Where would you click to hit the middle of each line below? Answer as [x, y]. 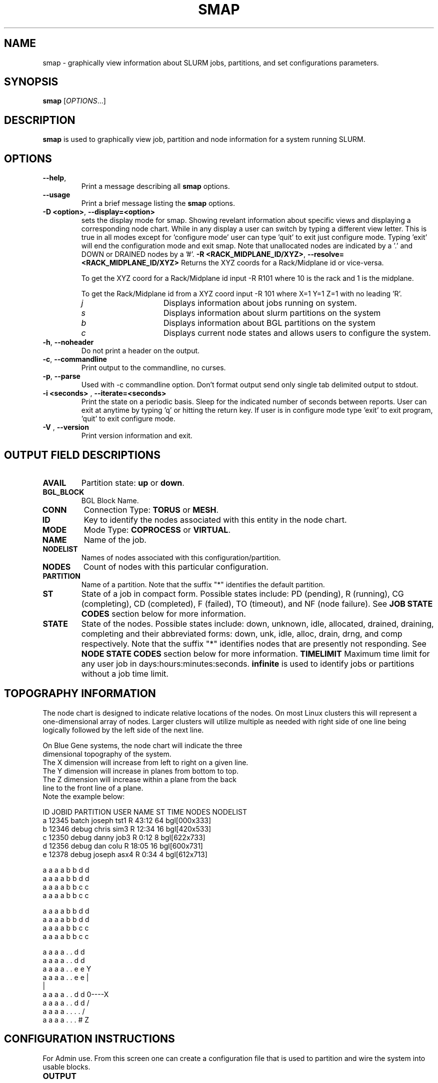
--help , [54, 178]
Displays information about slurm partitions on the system [272, 313]
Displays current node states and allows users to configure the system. [297, 333]
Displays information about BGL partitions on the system [269, 323]
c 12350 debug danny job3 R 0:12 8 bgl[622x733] [124, 837]
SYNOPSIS [31, 82]
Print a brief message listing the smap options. [158, 203]
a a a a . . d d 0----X [76, 994]
